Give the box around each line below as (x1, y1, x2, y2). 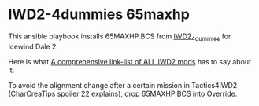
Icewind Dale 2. (8, 42, 59, 51)
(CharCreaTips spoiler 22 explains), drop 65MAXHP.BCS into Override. (8, 89, 238, 98)
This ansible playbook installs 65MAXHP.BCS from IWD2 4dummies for (8, 31, 231, 42)
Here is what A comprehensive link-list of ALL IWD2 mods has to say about (8, 57, 252, 66)
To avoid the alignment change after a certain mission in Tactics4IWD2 (8, 80, 238, 90)
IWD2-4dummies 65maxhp (8, 5, 191, 24)
